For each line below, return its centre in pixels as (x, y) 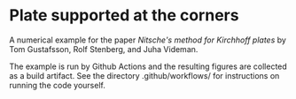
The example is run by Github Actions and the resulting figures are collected (148, 66)
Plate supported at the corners (124, 15)
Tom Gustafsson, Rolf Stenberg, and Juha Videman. (104, 49)
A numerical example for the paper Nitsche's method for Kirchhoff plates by (148, 40)
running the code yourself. (58, 85)
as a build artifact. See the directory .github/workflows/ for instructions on (144, 75)
